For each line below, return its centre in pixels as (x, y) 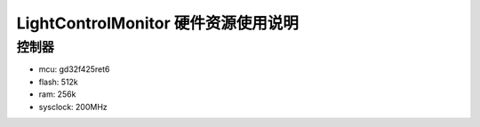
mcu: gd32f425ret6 (74, 69)
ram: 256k (57, 94)
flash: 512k (59, 82)
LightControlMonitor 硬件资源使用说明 (158, 23)
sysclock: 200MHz (73, 107)
